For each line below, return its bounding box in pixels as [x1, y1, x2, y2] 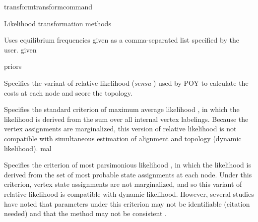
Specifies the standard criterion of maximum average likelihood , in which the [4, 104, 240, 114]
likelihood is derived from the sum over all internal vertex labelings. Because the [4, 113, 249, 124]
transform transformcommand [4, 1, 93, 11]
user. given [4, 44, 37, 55]
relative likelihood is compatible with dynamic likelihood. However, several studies [4, 188, 254, 199]
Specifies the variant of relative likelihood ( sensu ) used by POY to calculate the [4, 77, 249, 88]
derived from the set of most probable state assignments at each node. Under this [4, 169, 252, 179]
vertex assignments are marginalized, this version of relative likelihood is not [4, 123, 237, 134]
